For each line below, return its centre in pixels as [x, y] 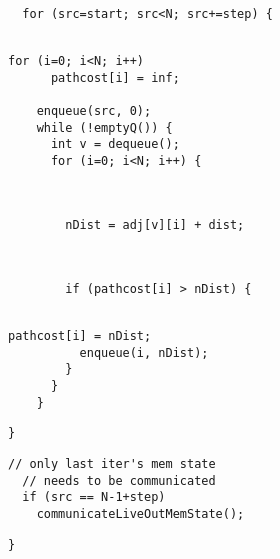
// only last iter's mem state [112, 464]
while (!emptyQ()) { [104, 127]
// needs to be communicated [119, 480]
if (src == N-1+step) [94, 497]
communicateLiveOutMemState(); [140, 514]
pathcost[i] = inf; [115, 77]
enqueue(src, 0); [94, 110]
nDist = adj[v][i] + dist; [155, 224]
